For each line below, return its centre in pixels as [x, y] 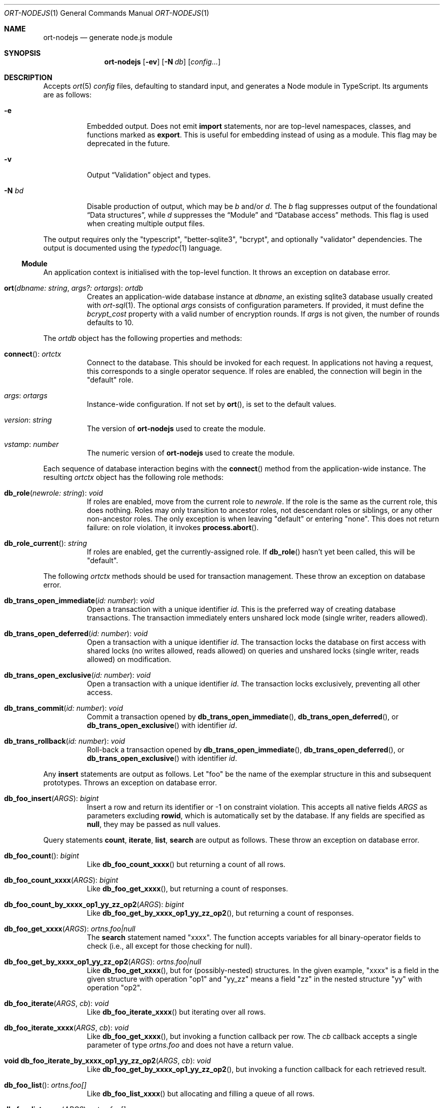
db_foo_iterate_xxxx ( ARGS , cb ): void [66, 1028]
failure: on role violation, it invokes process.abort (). [173, 527]
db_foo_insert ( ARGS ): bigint [51, 798]
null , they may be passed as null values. [154, 824]
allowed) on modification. [129, 659]
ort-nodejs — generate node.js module [108, 37]
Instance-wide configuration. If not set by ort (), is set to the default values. [212, 404]
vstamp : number [31, 444]
